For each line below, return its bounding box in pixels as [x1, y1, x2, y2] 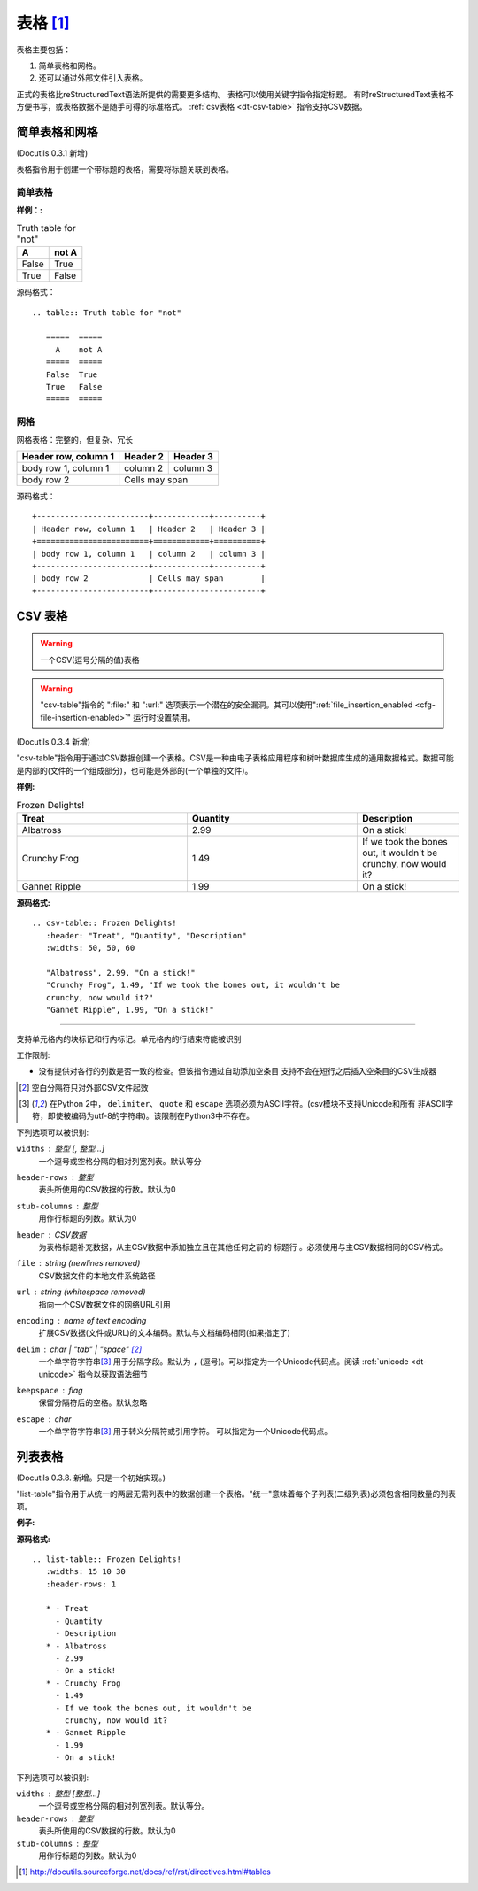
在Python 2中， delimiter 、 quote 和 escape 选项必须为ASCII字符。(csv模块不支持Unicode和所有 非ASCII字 [49, 1099, 454, 1109]
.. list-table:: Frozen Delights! [32, 1554, 181, 1564]
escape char [16, 1413, 72, 1424]
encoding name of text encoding [16, 1315, 147, 1325]
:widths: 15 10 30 [45, 1567, 126, 1577]
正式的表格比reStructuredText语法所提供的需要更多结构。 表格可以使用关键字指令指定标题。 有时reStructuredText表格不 [16, 89, 455, 99]
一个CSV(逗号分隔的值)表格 [40, 654, 141, 665]
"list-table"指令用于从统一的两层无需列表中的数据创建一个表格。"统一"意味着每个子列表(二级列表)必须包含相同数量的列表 [16, 1488, 456, 1500]
